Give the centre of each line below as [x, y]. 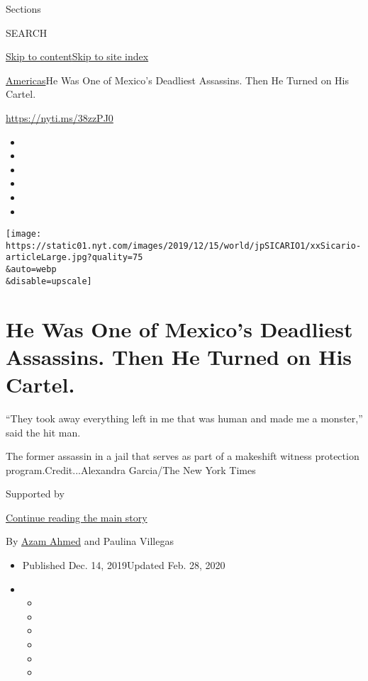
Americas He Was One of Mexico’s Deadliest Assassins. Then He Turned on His [177, 80]
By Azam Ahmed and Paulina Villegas [90, 541]
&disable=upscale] [49, 281]
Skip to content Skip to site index [77, 56]
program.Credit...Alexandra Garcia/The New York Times [131, 469]
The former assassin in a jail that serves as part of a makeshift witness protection [183, 456]
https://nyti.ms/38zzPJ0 [60, 117]
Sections [23, 9]
